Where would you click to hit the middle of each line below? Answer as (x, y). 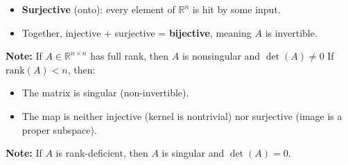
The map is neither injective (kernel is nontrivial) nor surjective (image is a (182, 115)
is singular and (193, 153)
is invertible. (291, 32)
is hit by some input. (236, 9)
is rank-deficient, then (102, 153)
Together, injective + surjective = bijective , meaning (137, 32)
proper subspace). (59, 129)
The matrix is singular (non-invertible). (105, 93)
